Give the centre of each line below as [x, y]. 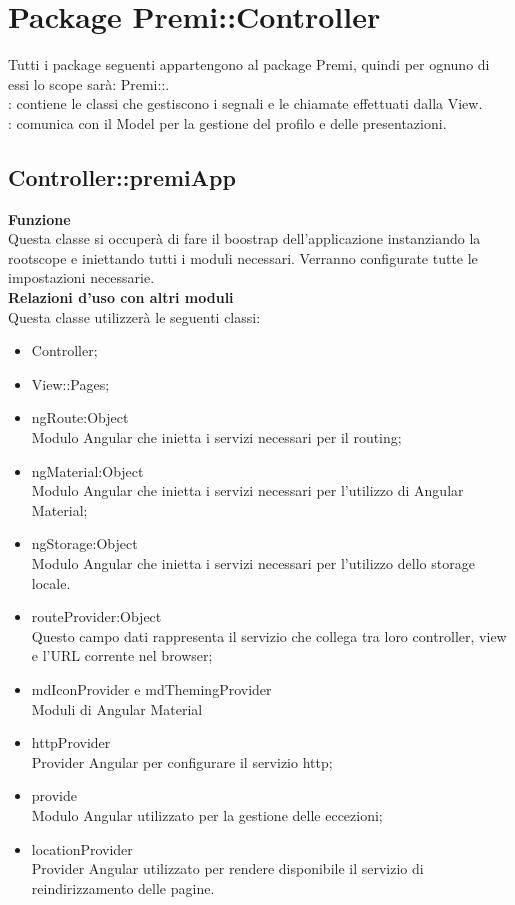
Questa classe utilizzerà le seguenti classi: [134, 316]
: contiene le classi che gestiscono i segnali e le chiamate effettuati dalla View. [245, 103]
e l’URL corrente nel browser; [122, 655]
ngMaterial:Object [87, 470]
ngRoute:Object [80, 417]
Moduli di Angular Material [117, 708]
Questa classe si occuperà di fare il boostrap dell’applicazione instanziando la [244, 238]
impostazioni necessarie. [81, 277]
